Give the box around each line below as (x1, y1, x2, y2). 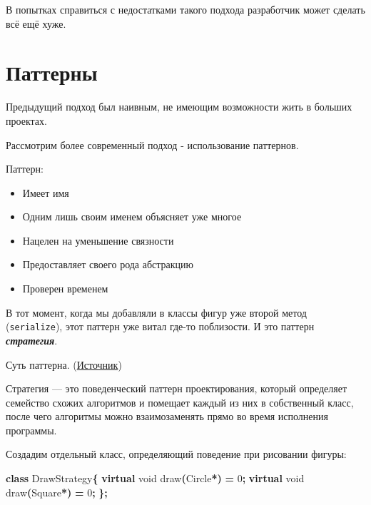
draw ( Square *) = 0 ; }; (6, 484, 108, 499)
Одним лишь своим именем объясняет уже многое (22, 209, 242, 224)
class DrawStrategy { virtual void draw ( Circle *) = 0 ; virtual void (6, 471, 305, 486)
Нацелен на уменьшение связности (22, 233, 174, 248)
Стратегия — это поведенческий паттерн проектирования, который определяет (6, 381, 347, 396)
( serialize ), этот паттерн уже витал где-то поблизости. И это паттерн (6, 319, 315, 334)
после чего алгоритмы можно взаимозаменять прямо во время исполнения (6, 409, 328, 424)
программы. (6, 422, 57, 437)
